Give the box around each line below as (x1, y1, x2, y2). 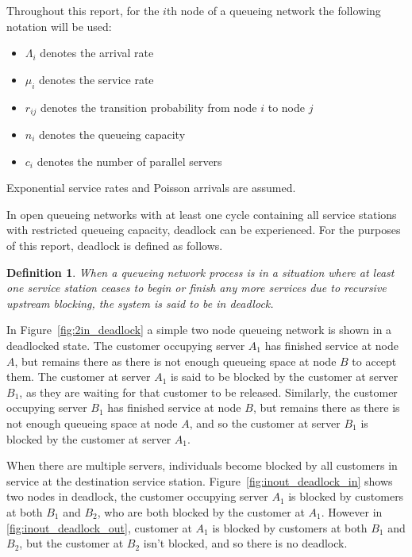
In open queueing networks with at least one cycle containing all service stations (6, 206, 397, 222)
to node (268, 98, 306, 115)
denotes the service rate (39, 71, 154, 87)
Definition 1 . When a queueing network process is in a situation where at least (6, 263, 395, 280)
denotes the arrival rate (40, 44, 154, 61)
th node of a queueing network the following (166, 2, 381, 18)
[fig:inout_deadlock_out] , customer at (6, 519, 192, 536)
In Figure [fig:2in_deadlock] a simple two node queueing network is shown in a (6, 321, 392, 338)
